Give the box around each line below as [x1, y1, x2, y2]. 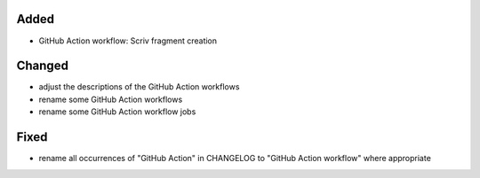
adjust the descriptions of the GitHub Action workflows [38, 81, 240, 92]
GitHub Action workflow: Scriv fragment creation [38, 35, 218, 46]
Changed [16, 58, 68, 74]
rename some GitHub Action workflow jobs [38, 106, 196, 117]
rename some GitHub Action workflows [38, 94, 183, 104]
